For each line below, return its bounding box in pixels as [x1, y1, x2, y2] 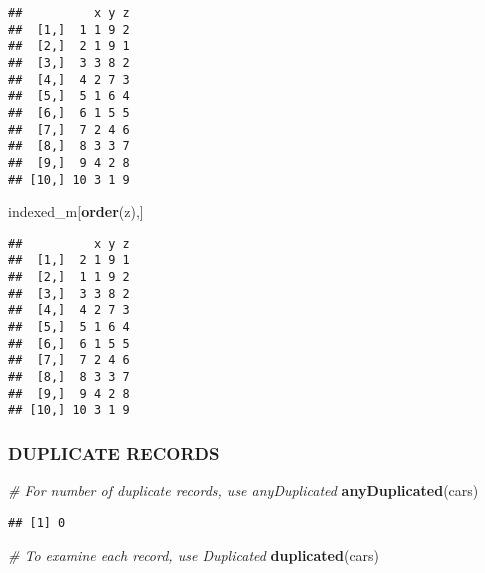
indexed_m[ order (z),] [8, 201, 144, 222]
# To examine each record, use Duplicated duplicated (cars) [8, 544, 380, 565]
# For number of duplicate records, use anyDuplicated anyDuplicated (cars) [8, 480, 479, 501]
